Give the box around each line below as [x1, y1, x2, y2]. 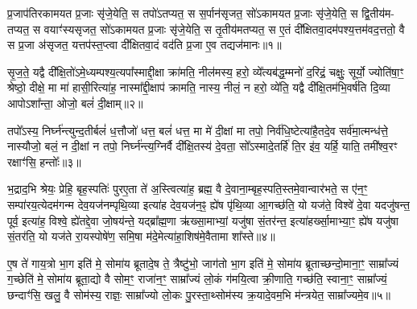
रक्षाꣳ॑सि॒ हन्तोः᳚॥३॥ [7, 153, 81, 170]
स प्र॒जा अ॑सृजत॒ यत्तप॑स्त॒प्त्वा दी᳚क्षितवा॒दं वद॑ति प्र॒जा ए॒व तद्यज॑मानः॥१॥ [7, 36, 282, 53]
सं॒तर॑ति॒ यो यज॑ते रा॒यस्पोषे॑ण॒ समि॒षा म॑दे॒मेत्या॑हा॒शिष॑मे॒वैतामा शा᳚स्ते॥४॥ [7, 228, 275, 245]
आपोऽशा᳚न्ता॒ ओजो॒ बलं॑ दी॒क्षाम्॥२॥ [7, 94, 143, 111]
